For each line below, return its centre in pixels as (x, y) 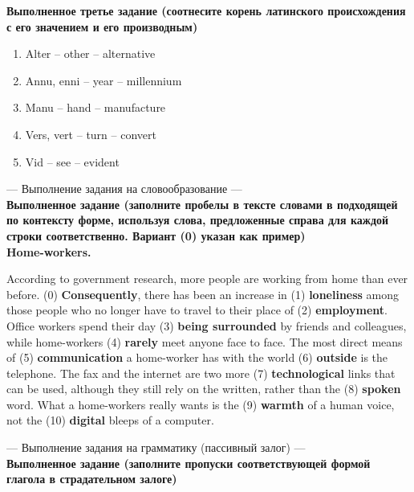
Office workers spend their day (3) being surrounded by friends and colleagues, (207, 325)
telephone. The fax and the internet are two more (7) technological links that (201, 373)
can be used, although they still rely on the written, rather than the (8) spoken (204, 389)
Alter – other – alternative (90, 53)
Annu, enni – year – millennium (103, 80)
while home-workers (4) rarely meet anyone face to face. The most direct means (205, 341)
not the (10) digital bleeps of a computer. (110, 420)
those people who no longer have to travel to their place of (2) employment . (197, 310)
